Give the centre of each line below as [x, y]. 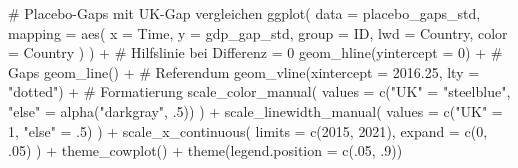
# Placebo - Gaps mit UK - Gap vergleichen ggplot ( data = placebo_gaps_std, [244, 13]
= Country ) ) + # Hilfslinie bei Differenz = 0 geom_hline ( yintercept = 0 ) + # [255, 52]
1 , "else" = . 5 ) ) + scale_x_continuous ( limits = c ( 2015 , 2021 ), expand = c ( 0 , [248, 130]
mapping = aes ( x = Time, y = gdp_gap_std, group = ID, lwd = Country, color [258, 32]
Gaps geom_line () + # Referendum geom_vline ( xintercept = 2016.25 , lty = [244, 71]
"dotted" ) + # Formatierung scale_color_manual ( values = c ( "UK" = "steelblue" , [259, 91]
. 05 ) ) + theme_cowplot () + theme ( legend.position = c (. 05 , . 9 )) [205, 150]
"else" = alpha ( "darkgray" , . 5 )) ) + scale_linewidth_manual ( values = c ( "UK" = [255, 110]
